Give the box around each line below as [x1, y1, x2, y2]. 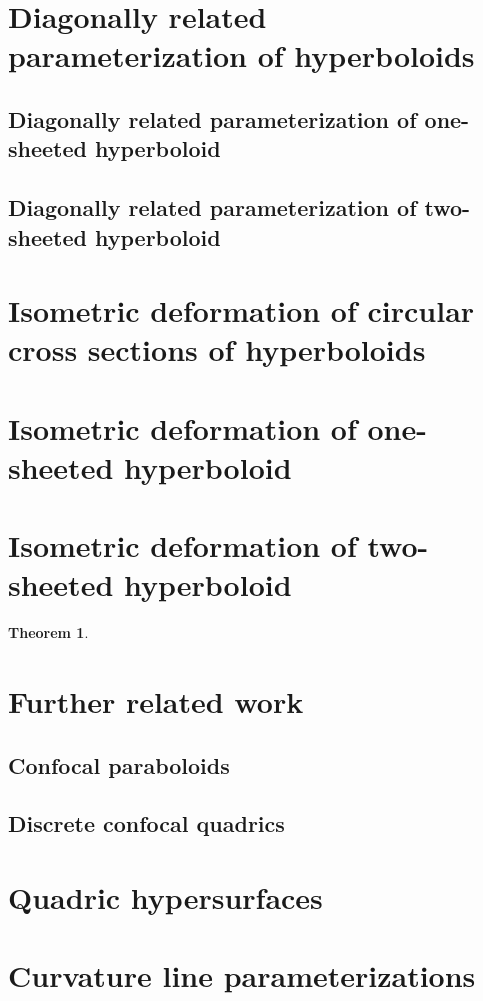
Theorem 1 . [8, 622, 89, 643]
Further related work [8, 681, 304, 722]
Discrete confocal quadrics [8, 808, 285, 839]
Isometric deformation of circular [8, 290, 475, 331]
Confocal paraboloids [8, 749, 230, 780]
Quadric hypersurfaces [8, 877, 323, 918]
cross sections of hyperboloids [8, 329, 426, 370]
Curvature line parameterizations [8, 955, 476, 996]
